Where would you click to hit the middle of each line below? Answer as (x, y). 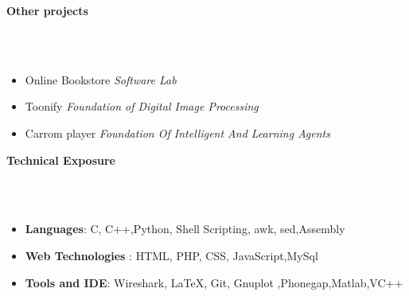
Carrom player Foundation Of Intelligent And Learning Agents (177, 132)
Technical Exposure (61, 160)
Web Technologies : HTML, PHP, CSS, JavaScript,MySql (171, 255)
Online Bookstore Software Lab (101, 79)
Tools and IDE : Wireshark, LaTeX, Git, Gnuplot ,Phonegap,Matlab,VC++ (214, 282)
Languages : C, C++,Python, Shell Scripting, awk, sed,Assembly (185, 229)
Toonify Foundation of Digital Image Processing (142, 106)
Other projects (47, 10)
